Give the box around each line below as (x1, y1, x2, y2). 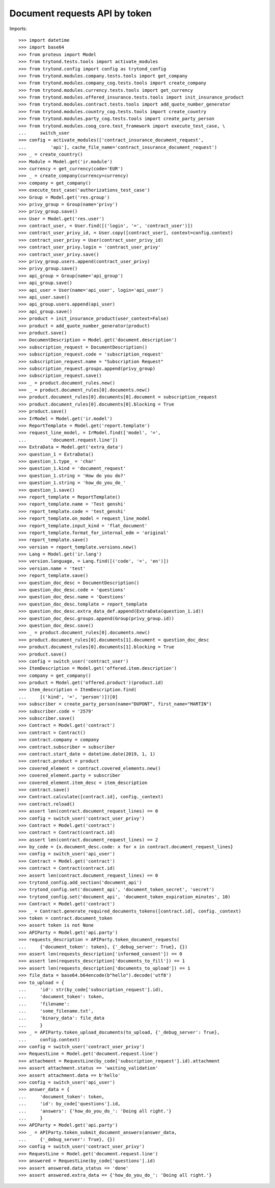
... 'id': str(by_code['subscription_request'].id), (18, 987, 164, 992)
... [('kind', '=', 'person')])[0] (18, 694, 118, 700)
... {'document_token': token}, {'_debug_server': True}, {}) (18, 944, 188, 950)
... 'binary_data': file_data (18, 1015, 104, 1021)
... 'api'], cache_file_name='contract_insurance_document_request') (18, 144, 217, 150)
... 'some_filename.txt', (18, 1008, 94, 1014)
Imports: (9, 26, 28, 32)
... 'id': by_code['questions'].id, (18, 1101, 121, 1107)
